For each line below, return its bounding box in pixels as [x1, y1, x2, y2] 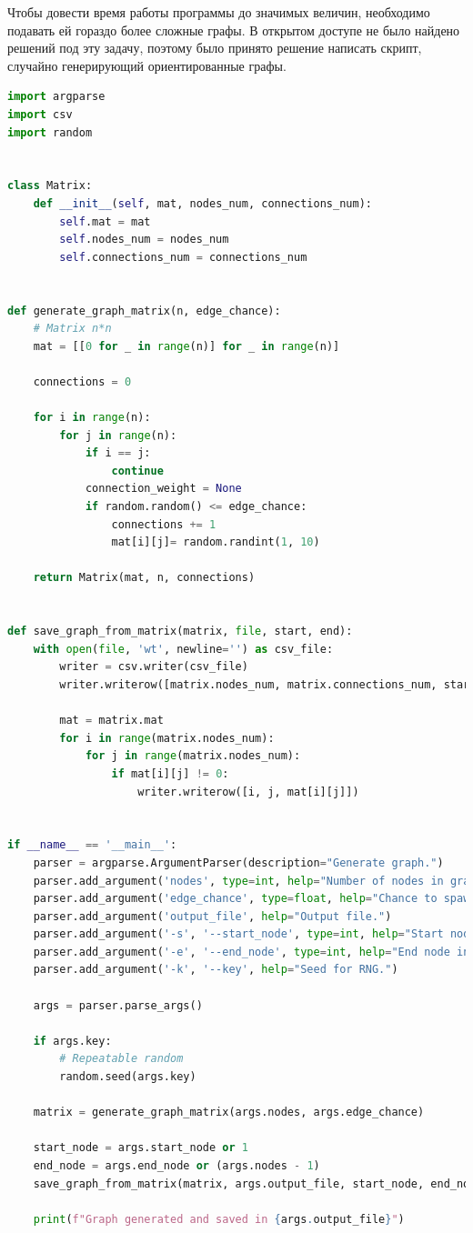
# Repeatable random [59, 1052, 184, 1066]
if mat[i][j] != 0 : [111, 767, 229, 780]
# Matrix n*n [33, 322, 112, 336]
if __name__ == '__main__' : [7, 838, 177, 852]
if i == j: [85, 446, 151, 460]
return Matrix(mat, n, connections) [33, 571, 256, 585]
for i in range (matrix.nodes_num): [59, 731, 275, 745]
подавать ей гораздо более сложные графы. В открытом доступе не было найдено [7, 20, 460, 39]
